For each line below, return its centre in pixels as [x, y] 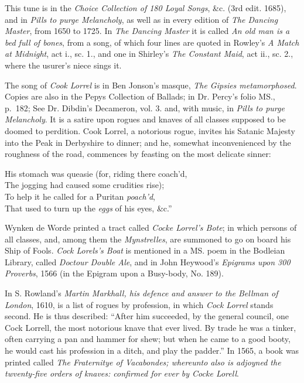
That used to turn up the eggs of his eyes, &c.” [88, 208]
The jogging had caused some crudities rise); [85, 185]
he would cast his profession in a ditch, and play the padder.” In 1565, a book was [152, 350]
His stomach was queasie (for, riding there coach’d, [96, 173]
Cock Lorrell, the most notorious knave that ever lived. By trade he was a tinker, [151, 327]
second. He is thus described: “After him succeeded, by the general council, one [147, 316]
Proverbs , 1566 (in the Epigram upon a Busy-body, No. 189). [114, 273]
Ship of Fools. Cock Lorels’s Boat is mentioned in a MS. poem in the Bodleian [145, 250]
